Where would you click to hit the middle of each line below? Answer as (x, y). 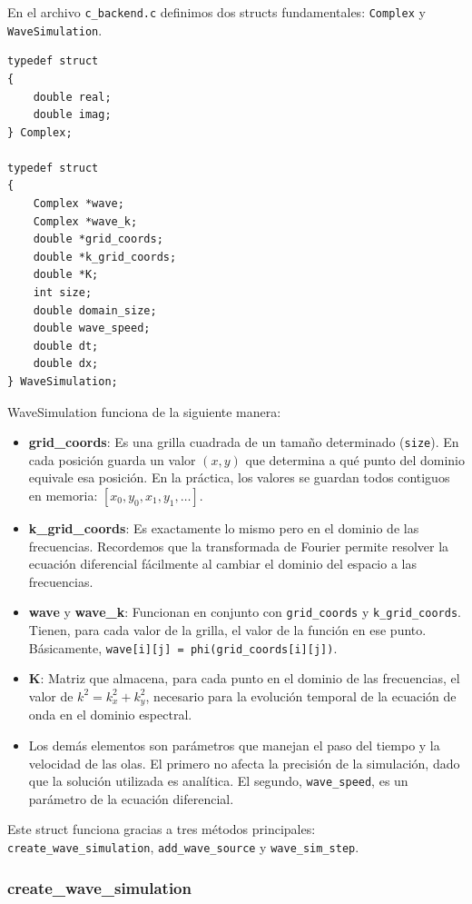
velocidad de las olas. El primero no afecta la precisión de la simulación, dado (244, 763)
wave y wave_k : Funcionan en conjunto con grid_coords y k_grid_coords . (245, 612)
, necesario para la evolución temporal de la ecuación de (301, 695)
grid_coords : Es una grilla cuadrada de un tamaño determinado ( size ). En (244, 442)
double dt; (66, 346)
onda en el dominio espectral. (110, 715)
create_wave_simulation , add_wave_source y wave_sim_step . (183, 846)
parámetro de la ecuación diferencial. (131, 798)
